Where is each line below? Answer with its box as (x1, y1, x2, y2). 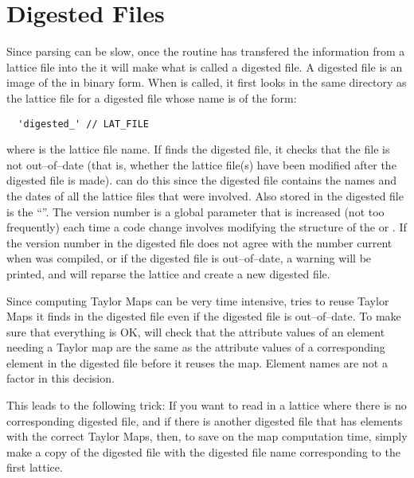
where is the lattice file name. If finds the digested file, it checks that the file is (6, 141, 390, 157)
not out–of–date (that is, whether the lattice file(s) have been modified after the (6, 156, 396, 173)
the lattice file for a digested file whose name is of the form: (6, 89, 297, 106)
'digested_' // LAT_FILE (18, 118, 149, 130)
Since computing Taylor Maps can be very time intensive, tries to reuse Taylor (6, 292, 389, 309)
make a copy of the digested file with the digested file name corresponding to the (6, 443, 400, 460)
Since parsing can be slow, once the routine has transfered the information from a (6, 43, 405, 60)
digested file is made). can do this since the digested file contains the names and (6, 172, 397, 188)
